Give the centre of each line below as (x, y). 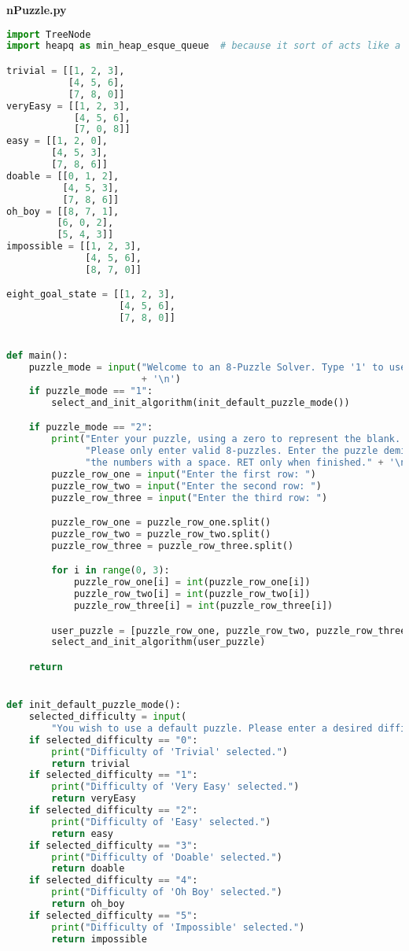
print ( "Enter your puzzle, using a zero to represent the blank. (226, 439)
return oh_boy (88, 904)
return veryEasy (94, 799)
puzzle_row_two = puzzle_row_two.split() (161, 534)
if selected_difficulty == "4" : (113, 881)
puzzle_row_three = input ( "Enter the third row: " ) (190, 498)
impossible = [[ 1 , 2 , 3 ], (74, 247)
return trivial (91, 763)
